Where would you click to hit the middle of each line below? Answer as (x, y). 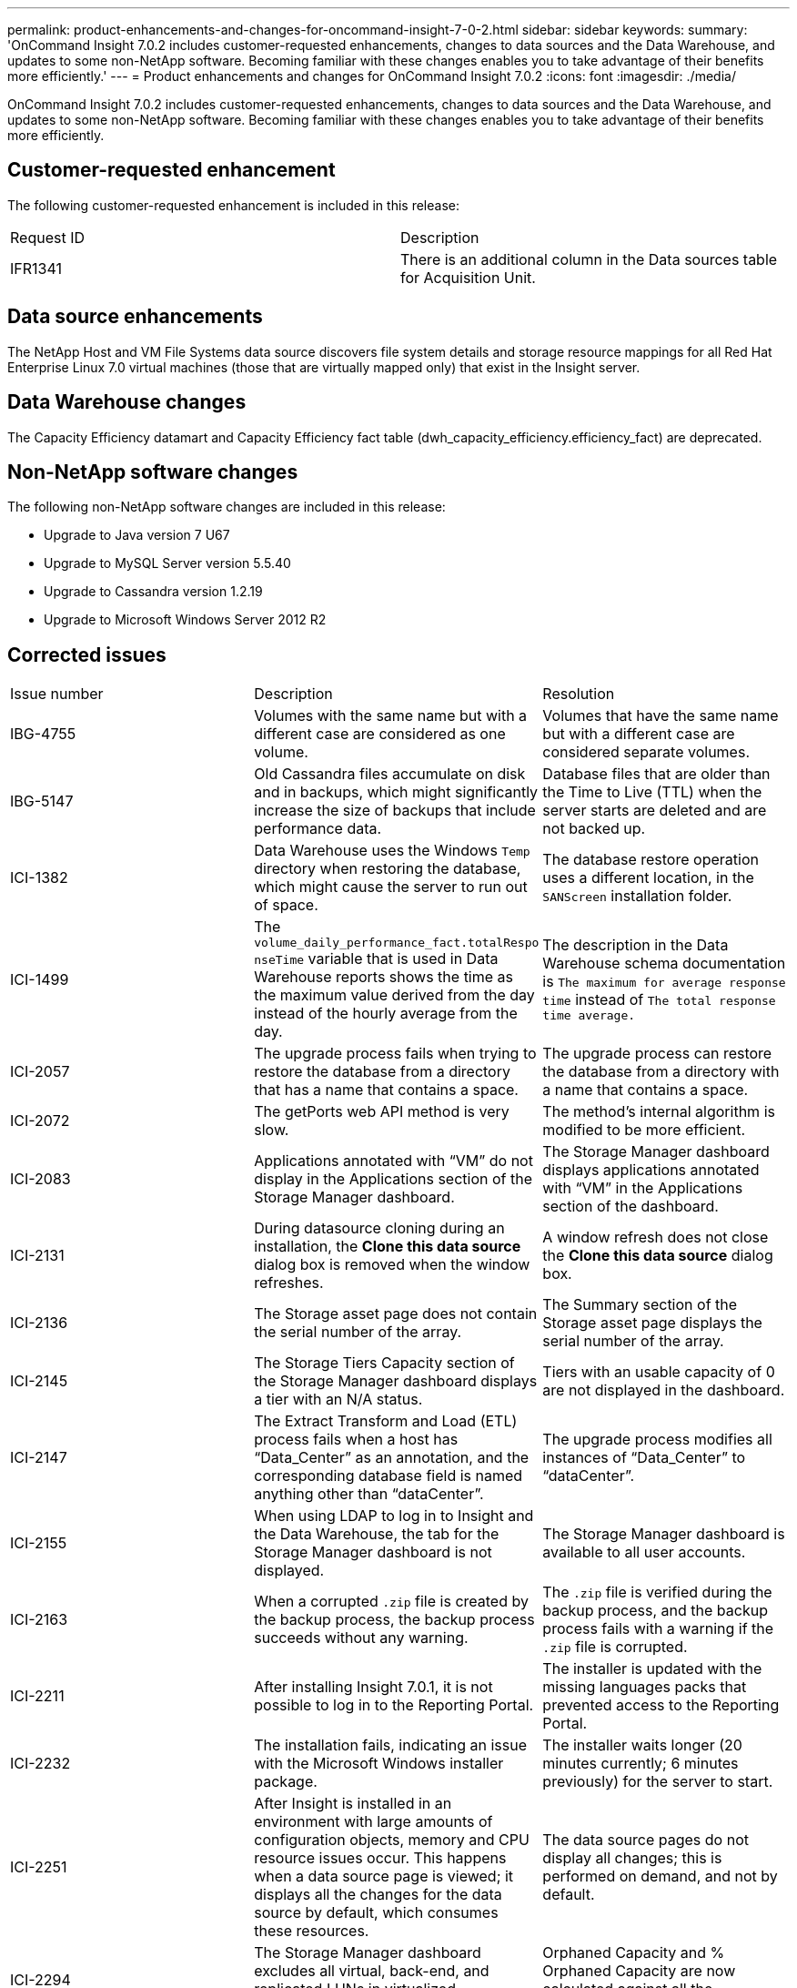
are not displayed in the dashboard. (664, 1390)
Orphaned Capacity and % (634, 1953)
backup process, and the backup (655, 1611)
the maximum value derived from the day (394, 995)
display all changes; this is (632, 1858)
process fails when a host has (356, 1440)
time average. (589, 1016)
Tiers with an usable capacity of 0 (659, 1372)
